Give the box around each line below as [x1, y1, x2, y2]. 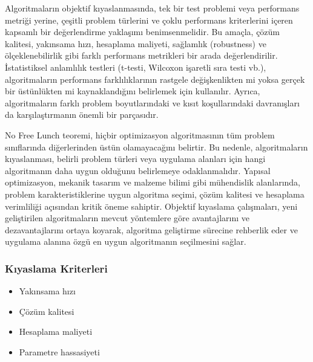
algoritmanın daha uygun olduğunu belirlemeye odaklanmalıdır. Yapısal [5, 164, 271, 176]
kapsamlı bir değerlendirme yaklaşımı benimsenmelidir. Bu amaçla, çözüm [5, 25, 280, 38]
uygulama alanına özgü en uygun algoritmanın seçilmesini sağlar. [5, 235, 246, 248]
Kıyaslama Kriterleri [5, 260, 108, 276]
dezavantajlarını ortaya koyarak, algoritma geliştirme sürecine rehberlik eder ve [5, 223, 298, 236]
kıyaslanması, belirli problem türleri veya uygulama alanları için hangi [5, 152, 266, 165]
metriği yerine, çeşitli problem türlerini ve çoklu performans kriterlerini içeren [5, 13, 293, 26]
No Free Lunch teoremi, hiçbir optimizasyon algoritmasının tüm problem [5, 128, 275, 141]
